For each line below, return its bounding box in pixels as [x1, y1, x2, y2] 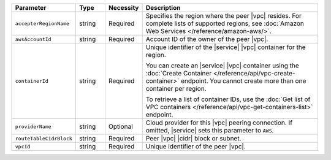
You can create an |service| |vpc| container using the [145, 61, 300, 70]
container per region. [145, 85, 207, 93]
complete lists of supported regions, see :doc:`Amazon [145, 19, 305, 28]
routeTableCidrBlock [15, 135, 73, 142]
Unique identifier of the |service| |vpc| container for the [145, 43, 306, 51]
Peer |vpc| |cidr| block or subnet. [145, 134, 242, 142]
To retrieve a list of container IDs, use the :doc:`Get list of [145, 95, 311, 104]
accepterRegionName [15, 20, 70, 27]
